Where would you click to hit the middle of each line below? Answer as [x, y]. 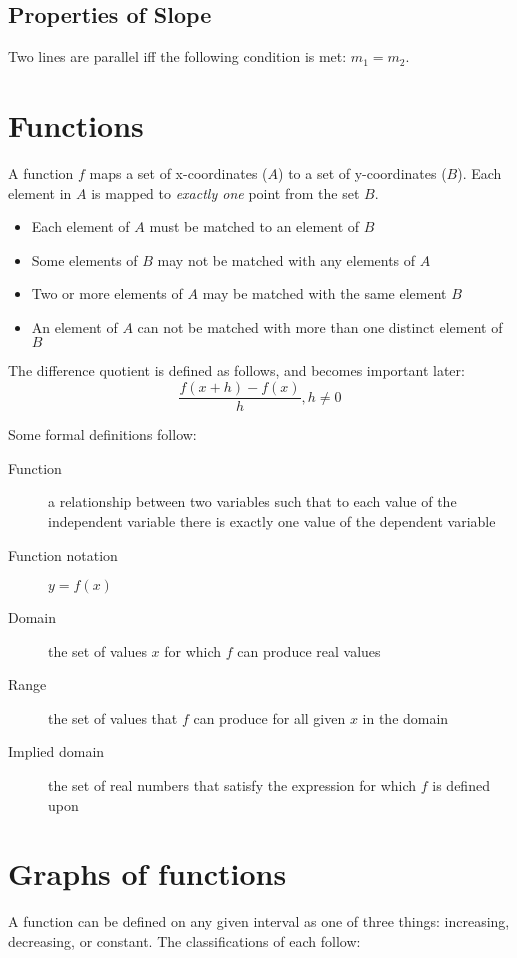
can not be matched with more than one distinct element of [320, 326]
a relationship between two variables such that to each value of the [252, 501]
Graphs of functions [147, 873]
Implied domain [56, 751]
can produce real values [309, 650]
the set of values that [113, 717]
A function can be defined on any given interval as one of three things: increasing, [259, 921]
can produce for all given [269, 717]
